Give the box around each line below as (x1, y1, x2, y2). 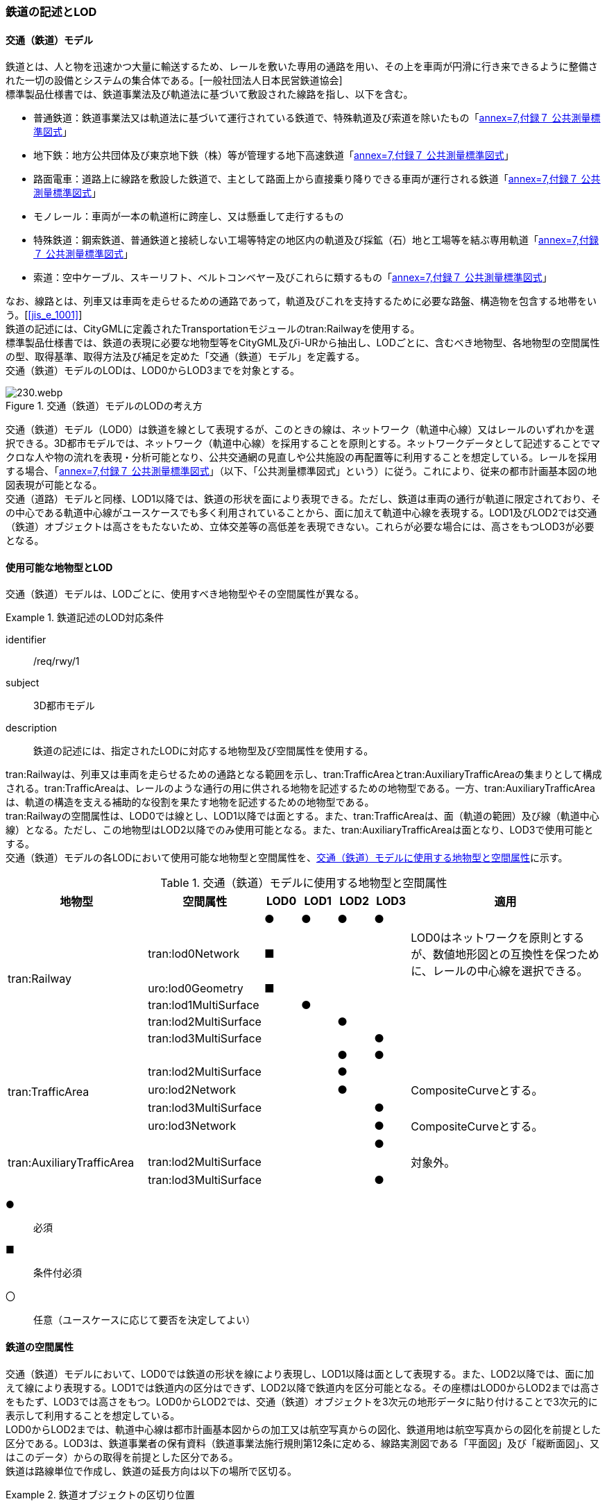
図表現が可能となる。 (6, 479, 103, 491)
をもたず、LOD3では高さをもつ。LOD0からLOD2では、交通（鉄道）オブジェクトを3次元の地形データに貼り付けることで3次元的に (6, 1395, 598, 1407)
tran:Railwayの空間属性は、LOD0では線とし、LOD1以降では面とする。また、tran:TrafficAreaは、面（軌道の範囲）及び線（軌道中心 (6, 810, 599, 822)
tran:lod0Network (148, 947, 240, 961)
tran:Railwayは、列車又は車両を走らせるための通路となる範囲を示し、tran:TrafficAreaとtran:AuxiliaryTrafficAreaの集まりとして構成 (6, 768, 602, 781)
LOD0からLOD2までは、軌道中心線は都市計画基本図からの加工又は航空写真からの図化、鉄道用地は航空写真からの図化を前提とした (6, 1423, 601, 1435)
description (6, 722, 58, 734)
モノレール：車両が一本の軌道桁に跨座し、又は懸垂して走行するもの (33, 210, 344, 223)
